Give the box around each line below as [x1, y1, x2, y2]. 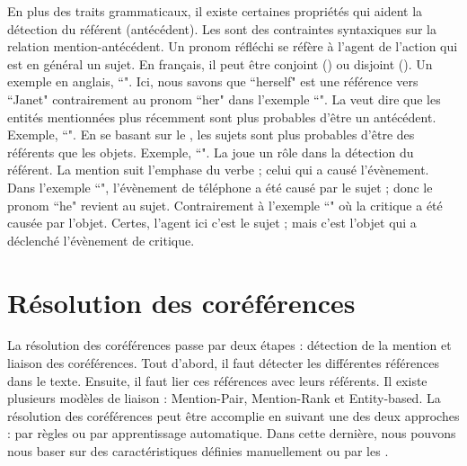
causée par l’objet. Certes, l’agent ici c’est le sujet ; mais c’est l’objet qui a [7, 213, 417, 232]
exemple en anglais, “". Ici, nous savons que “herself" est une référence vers [7, 72, 419, 91]
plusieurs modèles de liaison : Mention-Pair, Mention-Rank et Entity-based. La [7, 389, 441, 408]
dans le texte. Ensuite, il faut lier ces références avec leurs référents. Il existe [7, 371, 427, 390]
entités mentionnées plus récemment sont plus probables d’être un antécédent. [7, 107, 436, 126]
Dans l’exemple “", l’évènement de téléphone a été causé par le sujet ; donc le [7, 177, 433, 196]
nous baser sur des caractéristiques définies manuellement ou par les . [7, 442, 389, 460]
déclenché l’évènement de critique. [7, 230, 195, 249]
